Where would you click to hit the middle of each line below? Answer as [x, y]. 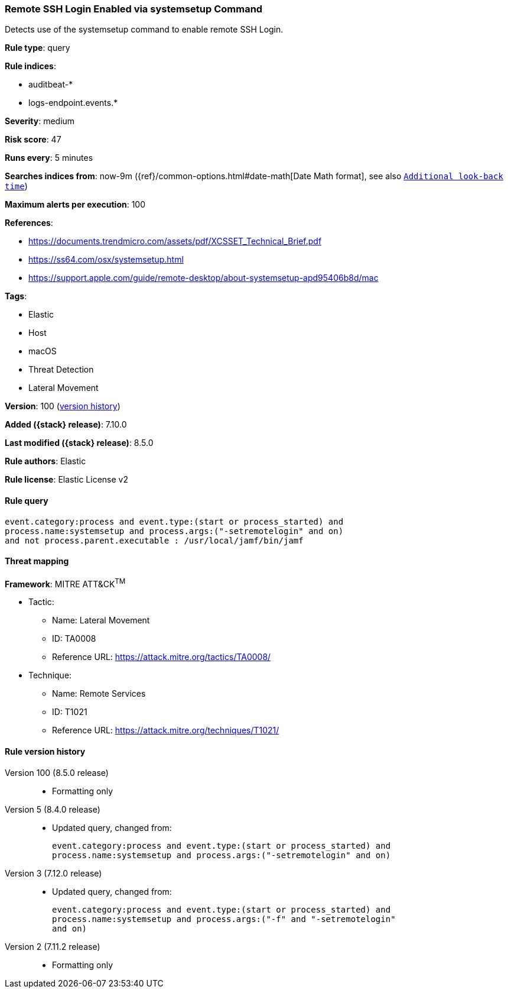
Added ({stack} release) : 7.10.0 [66, 425]
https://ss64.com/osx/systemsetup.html [106, 260]
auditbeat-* [51, 85]
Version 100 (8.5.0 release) [57, 772]
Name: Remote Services [99, 694]
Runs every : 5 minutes [49, 158]
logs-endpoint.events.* [73, 103]
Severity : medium [40, 121]
